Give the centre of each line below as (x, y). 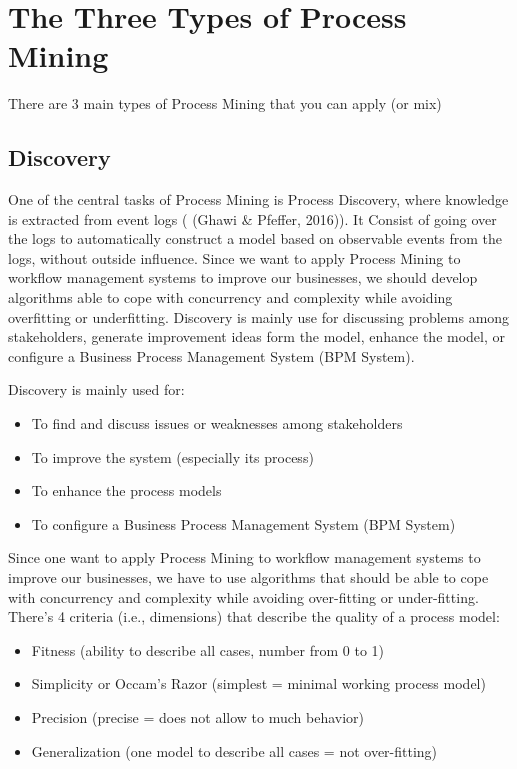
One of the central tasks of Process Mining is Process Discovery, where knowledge (258, 199)
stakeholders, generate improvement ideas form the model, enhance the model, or (256, 336)
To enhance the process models (126, 490)
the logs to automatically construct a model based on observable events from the (255, 238)
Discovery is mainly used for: (96, 389)
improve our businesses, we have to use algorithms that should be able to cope (248, 577)
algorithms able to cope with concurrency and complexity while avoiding (230, 297)
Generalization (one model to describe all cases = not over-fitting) (234, 750)
